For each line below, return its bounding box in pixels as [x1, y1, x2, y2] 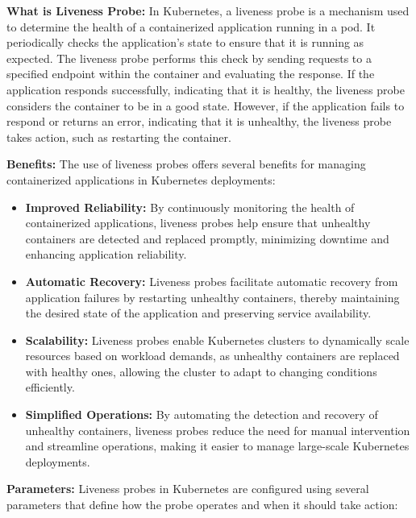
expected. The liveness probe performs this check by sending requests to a [6, 49, 372, 66]
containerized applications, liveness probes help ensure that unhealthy [25, 214, 371, 231]
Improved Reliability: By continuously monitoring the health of [25, 198, 355, 215]
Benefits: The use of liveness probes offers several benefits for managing [6, 155, 366, 172]
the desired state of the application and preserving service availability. [25, 305, 372, 321]
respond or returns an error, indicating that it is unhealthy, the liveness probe [6, 113, 392, 130]
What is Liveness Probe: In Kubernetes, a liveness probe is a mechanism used [6, 2, 410, 19]
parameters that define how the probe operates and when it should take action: [6, 496, 398, 513]
